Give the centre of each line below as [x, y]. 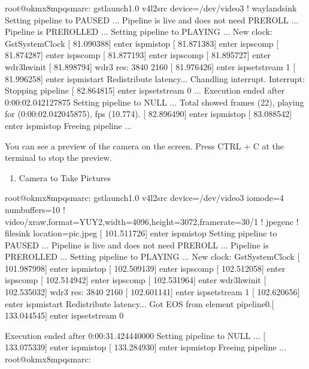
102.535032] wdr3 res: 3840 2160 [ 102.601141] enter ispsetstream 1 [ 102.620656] [152, 292]
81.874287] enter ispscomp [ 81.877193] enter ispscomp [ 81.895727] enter [138, 55]
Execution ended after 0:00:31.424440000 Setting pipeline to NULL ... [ [135, 335]
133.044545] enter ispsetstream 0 [64, 315]
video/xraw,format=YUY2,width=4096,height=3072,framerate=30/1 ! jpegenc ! [152, 221]
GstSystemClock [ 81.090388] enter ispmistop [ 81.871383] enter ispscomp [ [142, 43]
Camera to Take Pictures [65, 177]
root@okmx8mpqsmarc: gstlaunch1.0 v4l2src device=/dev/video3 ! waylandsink [151, 8]
